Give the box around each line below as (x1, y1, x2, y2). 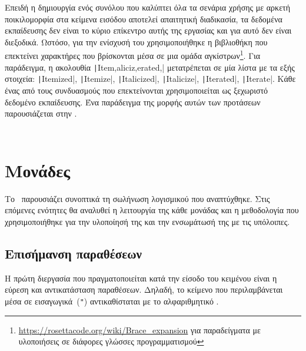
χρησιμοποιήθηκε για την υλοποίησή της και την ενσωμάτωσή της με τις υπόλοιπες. (5, 216, 290, 228)
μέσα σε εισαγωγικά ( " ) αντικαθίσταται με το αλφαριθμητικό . (5, 295, 219, 307)
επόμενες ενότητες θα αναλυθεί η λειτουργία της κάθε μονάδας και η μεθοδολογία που (5, 204, 299, 216)
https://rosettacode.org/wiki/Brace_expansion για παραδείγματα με (18, 323, 261, 336)
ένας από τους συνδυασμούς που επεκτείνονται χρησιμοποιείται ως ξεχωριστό (5, 84, 268, 96)
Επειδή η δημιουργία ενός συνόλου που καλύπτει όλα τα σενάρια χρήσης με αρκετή (5, 1, 290, 13)
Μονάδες (5, 158, 71, 182)
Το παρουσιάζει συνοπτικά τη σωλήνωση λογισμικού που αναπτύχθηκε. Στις (5, 192, 270, 204)
